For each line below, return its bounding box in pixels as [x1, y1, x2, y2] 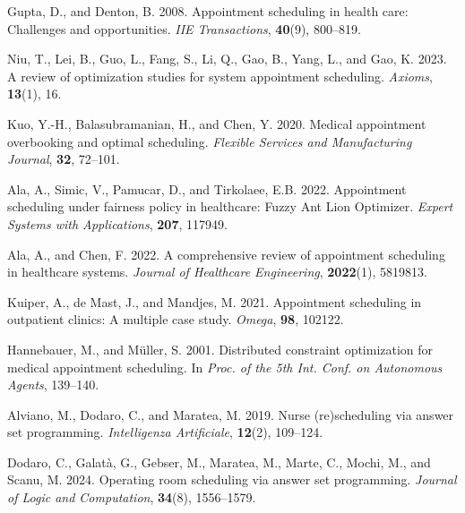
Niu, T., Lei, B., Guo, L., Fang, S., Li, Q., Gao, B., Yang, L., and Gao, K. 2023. [7, 49, 447, 68]
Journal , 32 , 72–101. [7, 150, 120, 168]
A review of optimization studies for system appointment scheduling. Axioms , [7, 66, 433, 85]
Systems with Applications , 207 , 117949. [7, 214, 228, 233]
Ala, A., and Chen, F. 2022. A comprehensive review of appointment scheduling [7, 244, 445, 263]
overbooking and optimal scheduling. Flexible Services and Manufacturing [7, 132, 412, 150]
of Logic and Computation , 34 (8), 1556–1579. [7, 488, 256, 507]
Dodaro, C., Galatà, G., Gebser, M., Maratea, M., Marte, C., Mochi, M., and [7, 452, 431, 471]
